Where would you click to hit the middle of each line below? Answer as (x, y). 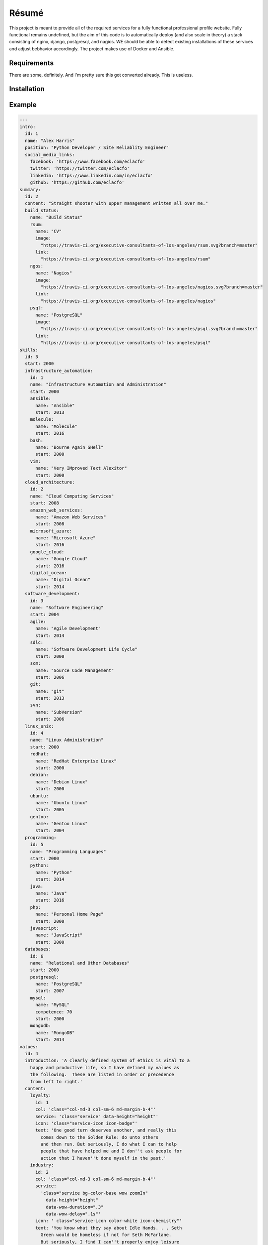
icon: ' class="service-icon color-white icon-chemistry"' (109, 1221)
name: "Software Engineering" (67, 607)
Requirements (32, 63)
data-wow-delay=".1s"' (73, 1214)
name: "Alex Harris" (50, 140)
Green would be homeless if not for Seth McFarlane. (106, 1235)
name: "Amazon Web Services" (71, 517)
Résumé (27, 13)
